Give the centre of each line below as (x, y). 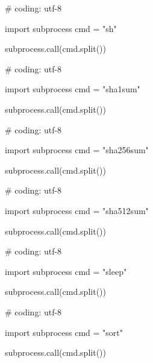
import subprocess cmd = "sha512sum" (77, 210)
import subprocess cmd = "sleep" (66, 271)
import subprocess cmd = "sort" (64, 332)
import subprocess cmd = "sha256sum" (77, 150)
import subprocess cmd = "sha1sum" (73, 89)
